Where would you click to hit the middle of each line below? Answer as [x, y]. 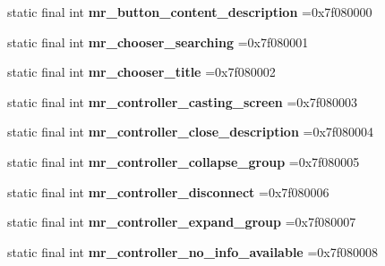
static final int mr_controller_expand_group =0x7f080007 [182, 222]
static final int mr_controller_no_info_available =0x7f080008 [192, 251]
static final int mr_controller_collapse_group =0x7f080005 [184, 161]
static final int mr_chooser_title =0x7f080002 [141, 72]
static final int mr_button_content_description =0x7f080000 [190, 12]
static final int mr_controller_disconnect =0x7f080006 [168, 191]
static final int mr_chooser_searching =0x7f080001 [158, 42]
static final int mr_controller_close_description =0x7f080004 [191, 132]
